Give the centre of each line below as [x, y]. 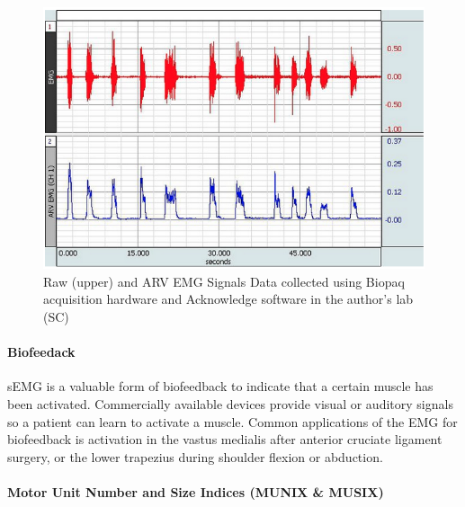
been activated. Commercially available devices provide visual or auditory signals [230, 404]
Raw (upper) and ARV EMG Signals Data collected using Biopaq [224, 281]
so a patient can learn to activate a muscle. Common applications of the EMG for [232, 421]
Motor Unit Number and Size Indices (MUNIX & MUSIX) [196, 492]
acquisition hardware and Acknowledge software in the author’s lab [228, 299]
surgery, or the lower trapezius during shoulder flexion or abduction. [195, 456]
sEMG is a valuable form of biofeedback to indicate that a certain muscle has [220, 386]
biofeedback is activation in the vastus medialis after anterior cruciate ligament [225, 439]
